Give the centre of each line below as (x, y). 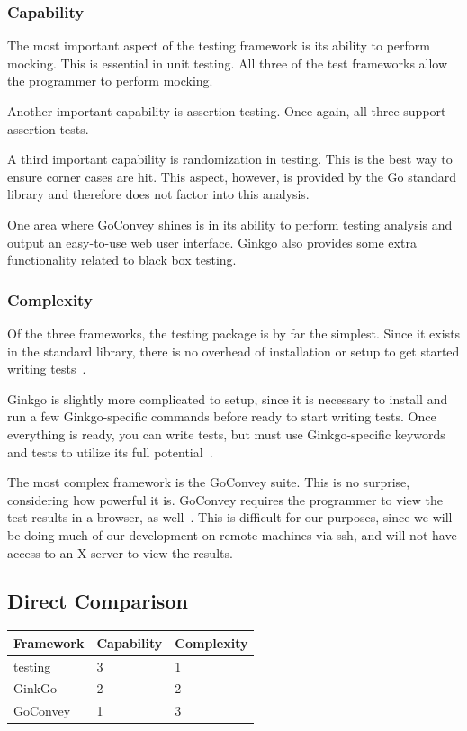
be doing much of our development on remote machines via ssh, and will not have (232, 534)
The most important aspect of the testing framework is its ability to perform (219, 45)
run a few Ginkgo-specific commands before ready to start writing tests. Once (222, 416)
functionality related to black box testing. (122, 260)
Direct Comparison (98, 601)
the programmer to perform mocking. (110, 81)
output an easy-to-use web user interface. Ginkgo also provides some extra (212, 242)
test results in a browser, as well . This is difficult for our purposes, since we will (230, 517)
